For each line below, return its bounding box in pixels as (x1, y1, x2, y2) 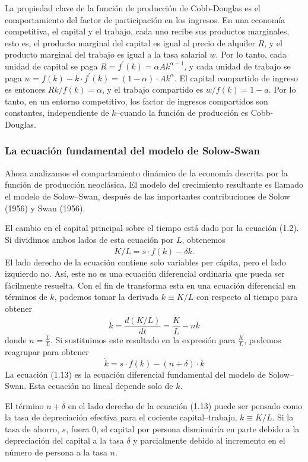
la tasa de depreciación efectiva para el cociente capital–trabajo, (5, 411, 237, 423)
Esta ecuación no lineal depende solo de (28, 379, 173, 392)
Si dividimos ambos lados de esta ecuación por (5, 233, 174, 245)
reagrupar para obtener (5, 345, 89, 357)
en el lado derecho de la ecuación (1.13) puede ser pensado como (68, 399, 303, 412)
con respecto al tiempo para (196, 290, 298, 303)
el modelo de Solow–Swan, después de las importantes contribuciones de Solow (5, 189, 290, 202)
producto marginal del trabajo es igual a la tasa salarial (5, 48, 207, 61)
